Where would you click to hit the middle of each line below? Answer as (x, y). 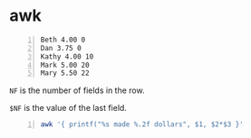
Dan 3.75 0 (61, 48)
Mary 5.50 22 (65, 73)
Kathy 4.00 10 (67, 56)
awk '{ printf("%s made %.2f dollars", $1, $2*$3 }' (142, 124)
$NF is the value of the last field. (68, 108)
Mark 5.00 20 (65, 65)
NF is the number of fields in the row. (77, 90)
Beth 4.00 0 (63, 40)
